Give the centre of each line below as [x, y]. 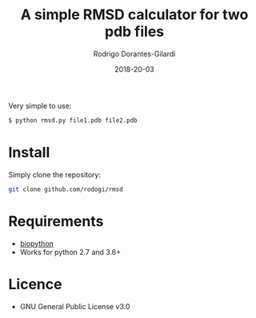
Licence [35, 284]
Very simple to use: [40, 105]
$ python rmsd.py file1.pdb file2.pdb [73, 120]
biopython [37, 243]
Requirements [56, 221]
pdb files [134, 32]
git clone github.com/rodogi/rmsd [66, 189]
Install [29, 153]
